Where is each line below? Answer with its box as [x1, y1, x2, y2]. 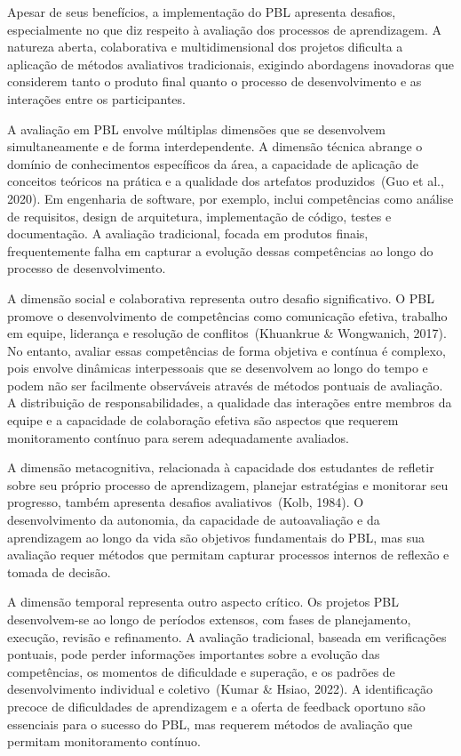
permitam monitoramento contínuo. [7, 732, 201, 751]
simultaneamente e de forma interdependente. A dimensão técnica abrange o [7, 137, 423, 156]
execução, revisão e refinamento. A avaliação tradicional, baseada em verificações [7, 627, 447, 646]
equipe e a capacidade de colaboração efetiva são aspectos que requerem [7, 411, 399, 430]
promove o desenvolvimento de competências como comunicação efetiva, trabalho [7, 306, 448, 325]
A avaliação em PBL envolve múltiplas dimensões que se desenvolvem [7, 119, 385, 138]
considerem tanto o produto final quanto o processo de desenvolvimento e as [7, 72, 422, 91]
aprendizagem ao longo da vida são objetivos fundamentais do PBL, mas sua [7, 527, 425, 546]
